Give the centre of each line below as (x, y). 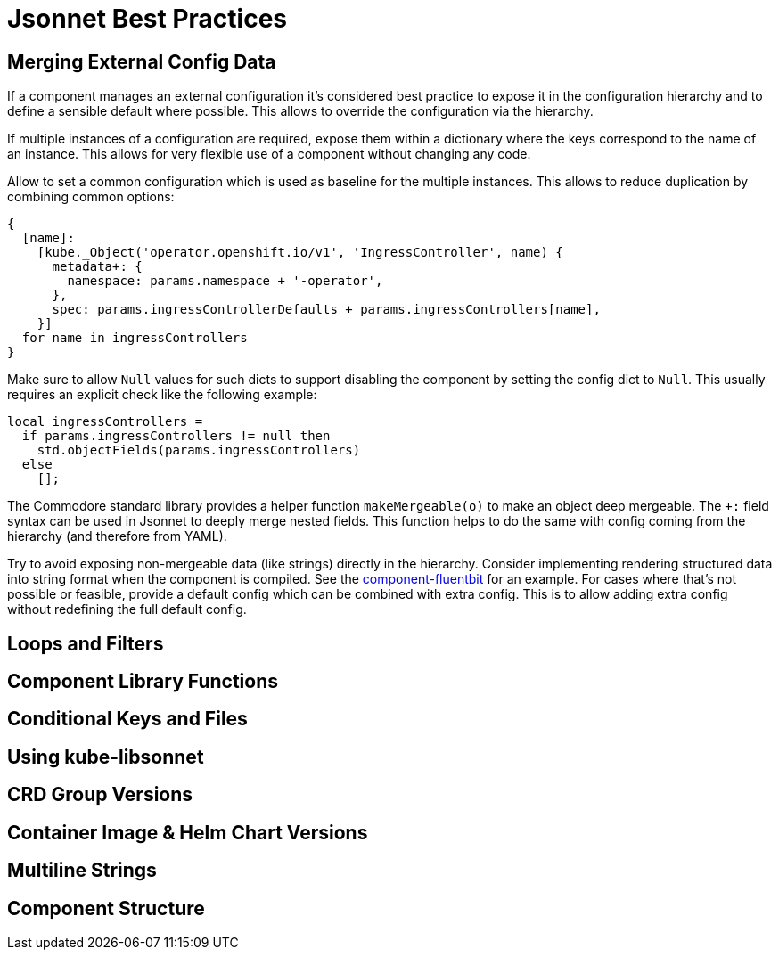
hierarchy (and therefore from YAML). (117, 536)
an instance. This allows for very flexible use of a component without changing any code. (269, 154)
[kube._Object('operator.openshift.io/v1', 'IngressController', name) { (300, 253)
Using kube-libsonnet (106, 757)
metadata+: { (97, 267)
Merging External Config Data (142, 61)
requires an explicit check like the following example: (162, 395)
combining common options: (91, 197)
